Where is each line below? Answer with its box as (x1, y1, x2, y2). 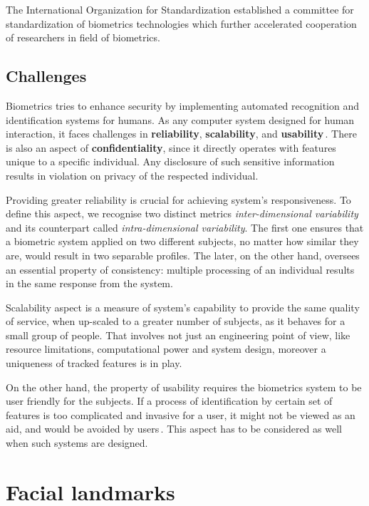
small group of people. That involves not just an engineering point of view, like (6, 327, 350, 342)
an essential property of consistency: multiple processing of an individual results (6, 262, 355, 277)
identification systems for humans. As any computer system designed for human (6, 112, 355, 127)
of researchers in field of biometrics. (6, 30, 160, 45)
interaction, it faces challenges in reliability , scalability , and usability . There (6, 126, 357, 141)
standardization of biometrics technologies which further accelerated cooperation (6, 16, 357, 31)
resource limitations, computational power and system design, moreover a (6, 341, 326, 356)
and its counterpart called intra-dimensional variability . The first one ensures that (6, 220, 364, 234)
